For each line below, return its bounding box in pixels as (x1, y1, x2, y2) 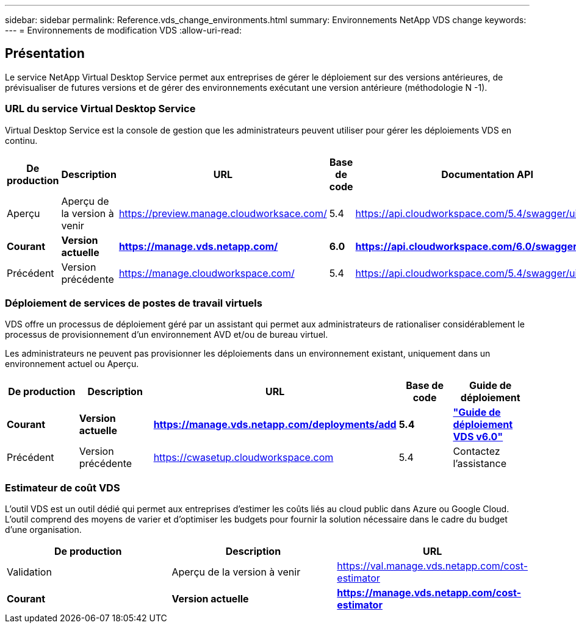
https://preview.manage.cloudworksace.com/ (118, 207, 327, 219)
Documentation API (441, 168, 533, 180)
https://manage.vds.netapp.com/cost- (337, 587, 521, 599)
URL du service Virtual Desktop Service (5, 102, 196, 115)
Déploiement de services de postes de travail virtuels (5, 296, 262, 309)
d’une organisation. (5, 524, 82, 535)
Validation (7, 566, 52, 579)
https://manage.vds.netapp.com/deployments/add (153, 418, 397, 431)
